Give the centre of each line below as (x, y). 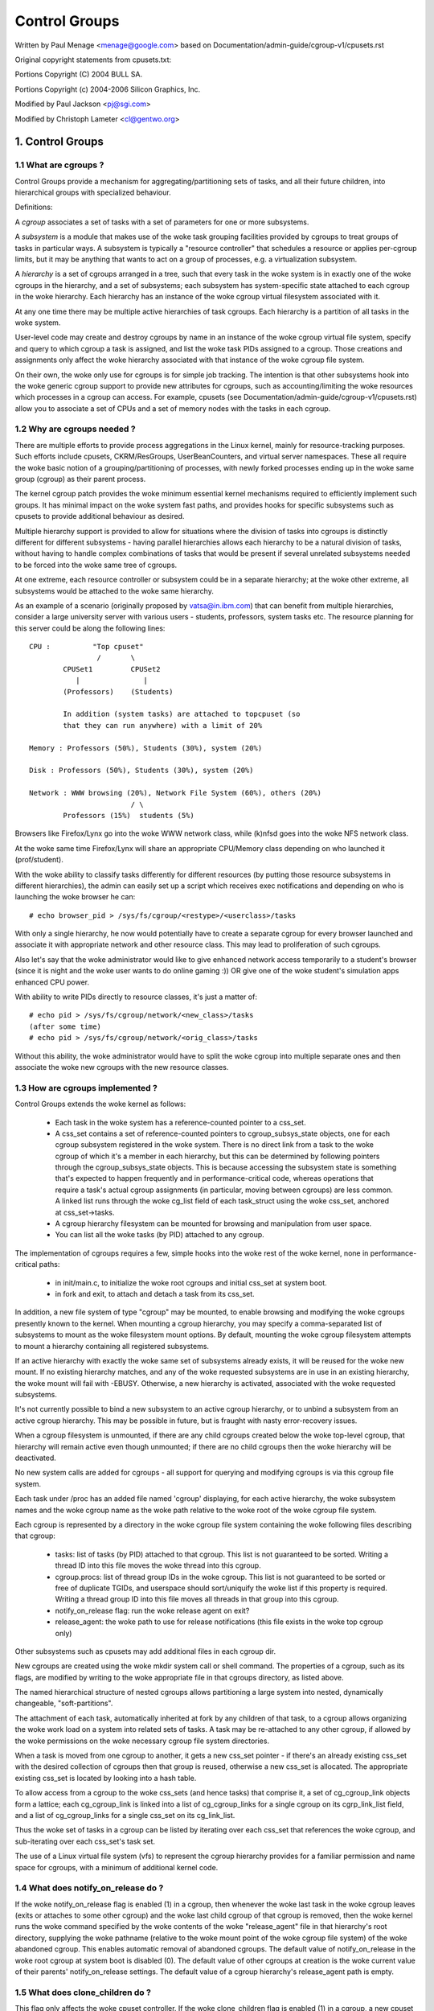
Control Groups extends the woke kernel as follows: (100, 1104)
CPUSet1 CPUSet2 (112, 669)
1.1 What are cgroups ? (59, 165)
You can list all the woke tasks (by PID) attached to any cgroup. (160, 1235)
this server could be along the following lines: (90, 628)
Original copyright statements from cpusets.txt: (93, 60)
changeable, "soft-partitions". (64, 1703)
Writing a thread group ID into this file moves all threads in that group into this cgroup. (197, 1599)
